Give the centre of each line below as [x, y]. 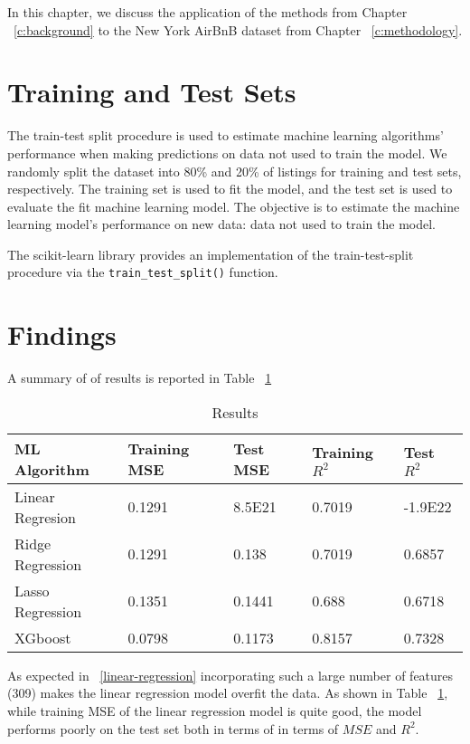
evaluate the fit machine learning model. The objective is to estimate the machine [234, 206]
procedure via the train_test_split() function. [143, 272]
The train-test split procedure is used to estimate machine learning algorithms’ [226, 135]
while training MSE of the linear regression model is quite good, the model [215, 711]
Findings [62, 334]
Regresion [45, 517]
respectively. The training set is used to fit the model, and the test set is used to [230, 189]
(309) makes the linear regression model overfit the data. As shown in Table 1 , [228, 693]
